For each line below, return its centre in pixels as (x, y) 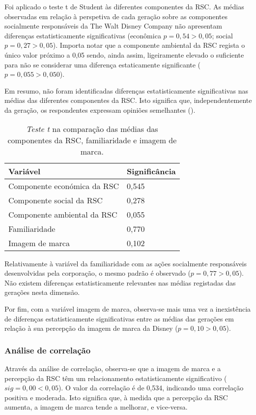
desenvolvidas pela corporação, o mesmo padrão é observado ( (98, 273)
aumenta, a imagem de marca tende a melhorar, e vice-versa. (96, 407)
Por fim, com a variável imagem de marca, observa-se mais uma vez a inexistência (128, 308)
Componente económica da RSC (64, 186)
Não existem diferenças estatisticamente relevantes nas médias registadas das (120, 282)
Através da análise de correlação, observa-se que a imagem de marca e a (113, 368)
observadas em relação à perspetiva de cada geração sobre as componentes (116, 16)
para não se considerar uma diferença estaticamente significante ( (103, 64)
